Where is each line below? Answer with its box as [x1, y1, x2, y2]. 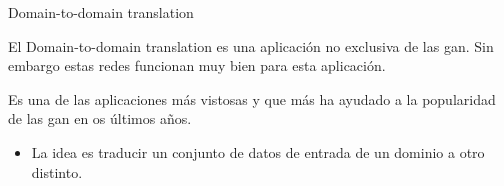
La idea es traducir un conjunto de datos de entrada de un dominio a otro [31, 141, 485, 162]
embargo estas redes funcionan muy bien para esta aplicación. [8, 55, 386, 76]
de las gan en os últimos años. [8, 108, 192, 129]
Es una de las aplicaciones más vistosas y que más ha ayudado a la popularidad [8, 88, 496, 109]
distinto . [31, 161, 83, 182]
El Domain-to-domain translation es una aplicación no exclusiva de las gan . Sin [8, 35, 494, 56]
